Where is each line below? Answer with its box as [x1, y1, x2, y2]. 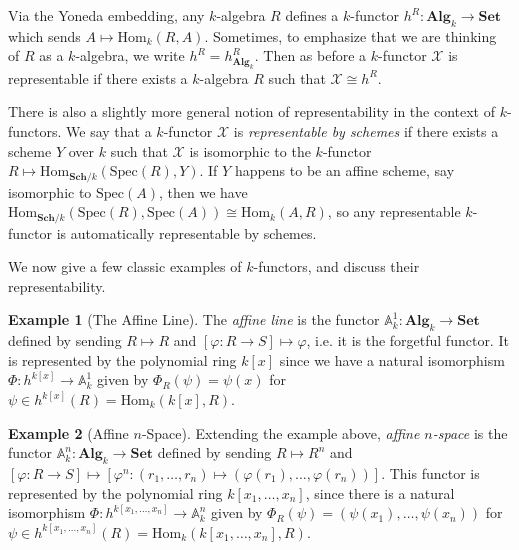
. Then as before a [254, 45, 367, 66]
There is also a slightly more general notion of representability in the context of [8, 101, 495, 122]
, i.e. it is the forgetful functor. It [306, 330, 509, 351]
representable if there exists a [8, 67, 188, 88]
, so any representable [327, 201, 461, 222]
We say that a [66, 120, 152, 141]
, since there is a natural [305, 482, 455, 503]
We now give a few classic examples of [8, 256, 242, 277]
